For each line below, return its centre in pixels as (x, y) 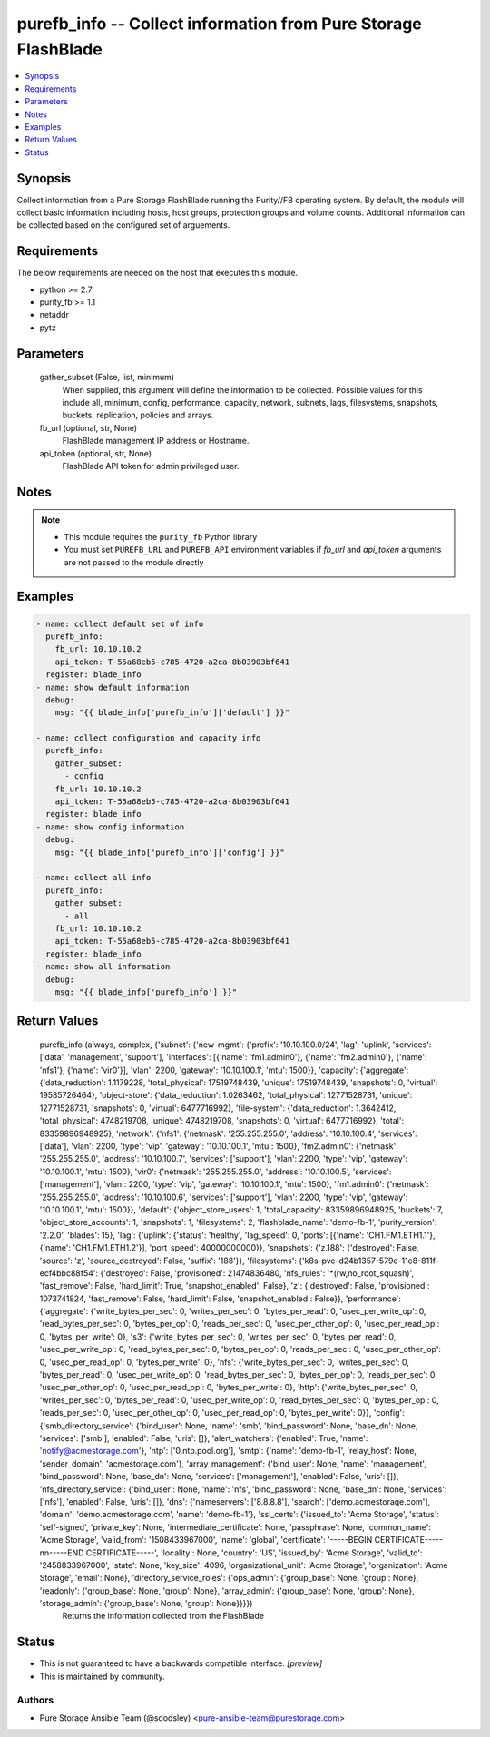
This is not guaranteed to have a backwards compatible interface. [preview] (181, 1663)
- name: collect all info (93, 878)
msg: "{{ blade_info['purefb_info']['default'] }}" (172, 713)
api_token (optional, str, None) (96, 453)
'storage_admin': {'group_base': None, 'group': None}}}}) (146, 1604)
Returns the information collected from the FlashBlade (163, 1616)
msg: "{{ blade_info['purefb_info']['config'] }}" (170, 852)
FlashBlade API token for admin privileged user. (151, 466)
